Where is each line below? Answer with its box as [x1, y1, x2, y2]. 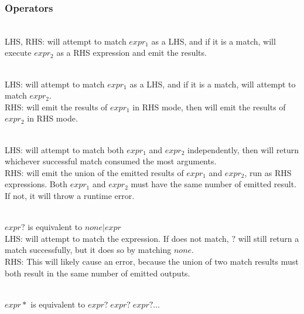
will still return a [238, 232, 299, 244]
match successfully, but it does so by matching [5, 244, 172, 256]
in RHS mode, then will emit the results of [132, 100, 286, 113]
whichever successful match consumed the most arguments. [5, 155, 217, 167]
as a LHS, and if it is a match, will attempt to [129, 77, 296, 90]
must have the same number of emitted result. [131, 178, 297, 190]
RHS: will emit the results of [5, 100, 108, 113]
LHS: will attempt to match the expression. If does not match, [5, 232, 229, 244]
